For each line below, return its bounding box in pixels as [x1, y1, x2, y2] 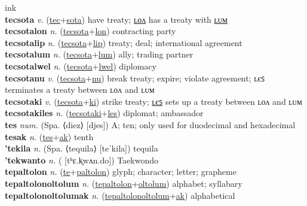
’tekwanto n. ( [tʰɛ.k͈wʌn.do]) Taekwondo [5, 153, 159, 166]
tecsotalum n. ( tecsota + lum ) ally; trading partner [5, 48, 194, 60]
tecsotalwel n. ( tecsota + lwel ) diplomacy [5, 59, 156, 72]
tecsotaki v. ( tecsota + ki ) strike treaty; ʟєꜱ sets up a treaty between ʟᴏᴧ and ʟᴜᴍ [5, 95, 302, 107]
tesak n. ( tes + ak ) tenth [5, 130, 94, 143]
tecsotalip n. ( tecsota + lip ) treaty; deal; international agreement [5, 36, 242, 49]
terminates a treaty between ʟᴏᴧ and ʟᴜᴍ [5, 83, 155, 96]
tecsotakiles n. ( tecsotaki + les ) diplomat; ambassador [5, 107, 204, 119]
